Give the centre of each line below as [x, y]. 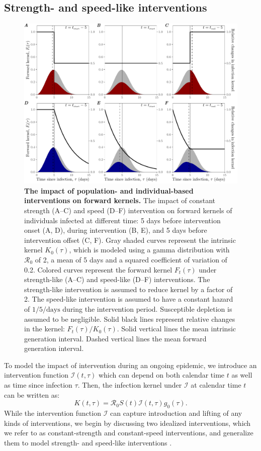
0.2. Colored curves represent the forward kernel [98, 269]
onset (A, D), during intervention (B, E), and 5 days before [116, 230]
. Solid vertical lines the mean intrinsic [177, 329]
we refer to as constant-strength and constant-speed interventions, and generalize [129, 433]
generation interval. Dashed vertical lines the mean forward [115, 338]
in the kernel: [45, 329]
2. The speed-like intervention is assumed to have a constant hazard [129, 299]
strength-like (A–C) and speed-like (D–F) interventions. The [117, 279]
